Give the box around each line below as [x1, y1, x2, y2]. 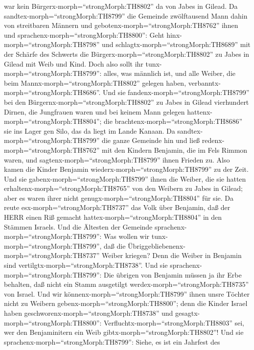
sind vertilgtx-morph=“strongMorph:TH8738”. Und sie [4, 260, 168, 270]
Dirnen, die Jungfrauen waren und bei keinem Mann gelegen [4, 106, 185, 117]
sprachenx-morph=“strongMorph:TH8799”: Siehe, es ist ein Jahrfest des [4, 336, 220, 347]
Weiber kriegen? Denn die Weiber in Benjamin [102, 250, 242, 260]
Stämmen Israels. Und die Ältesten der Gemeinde [4, 221, 153, 232]
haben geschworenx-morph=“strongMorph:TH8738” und [4, 308, 173, 318]
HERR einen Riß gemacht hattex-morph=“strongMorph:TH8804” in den [4, 212, 222, 222]
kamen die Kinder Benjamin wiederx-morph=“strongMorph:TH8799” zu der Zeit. [4, 164, 249, 174]
